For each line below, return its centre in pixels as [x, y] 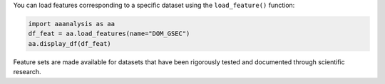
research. [27, 72]
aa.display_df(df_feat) [70, 43]
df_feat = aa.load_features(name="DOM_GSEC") [109, 34]
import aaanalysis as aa [72, 24]
